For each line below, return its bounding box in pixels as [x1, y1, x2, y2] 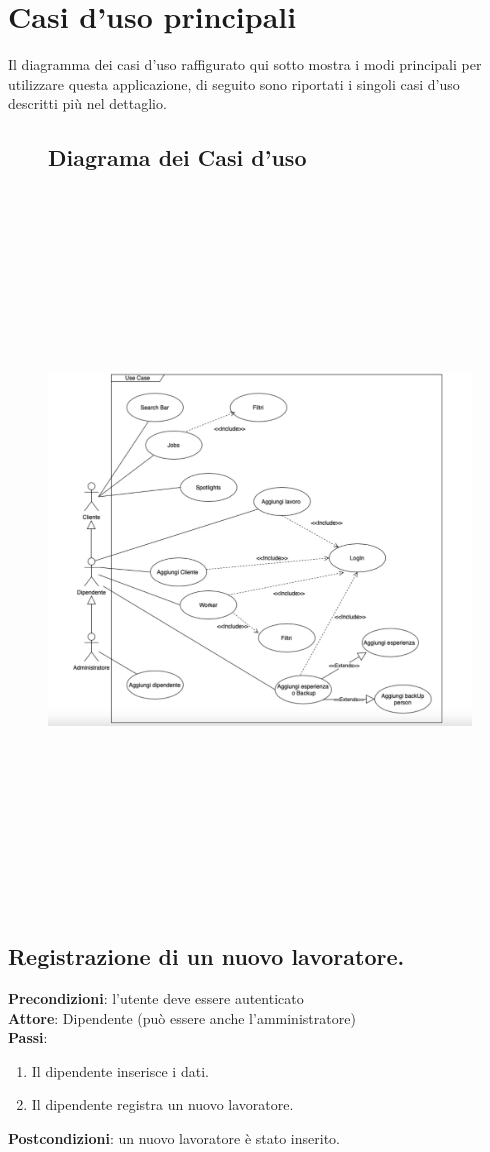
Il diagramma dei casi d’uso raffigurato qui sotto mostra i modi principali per [8, 54, 482, 75]
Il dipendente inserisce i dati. [31, 1060, 209, 1081]
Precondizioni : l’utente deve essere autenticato [8, 988, 304, 1009]
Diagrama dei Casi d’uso [48, 142, 307, 173]
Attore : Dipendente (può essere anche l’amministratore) [8, 1007, 356, 1028]
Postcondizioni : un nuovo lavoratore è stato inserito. [8, 1127, 340, 1148]
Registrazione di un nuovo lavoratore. [8, 941, 405, 972]
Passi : [8, 1027, 48, 1048]
